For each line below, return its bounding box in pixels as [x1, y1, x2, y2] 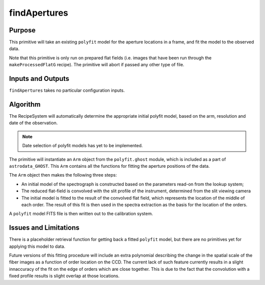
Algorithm [9, 100, 41, 108]
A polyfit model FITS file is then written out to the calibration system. [9, 211, 153, 217]
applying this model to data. [9, 243, 66, 249]
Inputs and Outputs [9, 75, 70, 83]
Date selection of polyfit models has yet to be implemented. [22, 143, 143, 149]
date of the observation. [9, 120, 58, 126]
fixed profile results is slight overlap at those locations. [9, 273, 120, 279]
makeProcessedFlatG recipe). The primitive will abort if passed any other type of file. [9, 62, 185, 68]
